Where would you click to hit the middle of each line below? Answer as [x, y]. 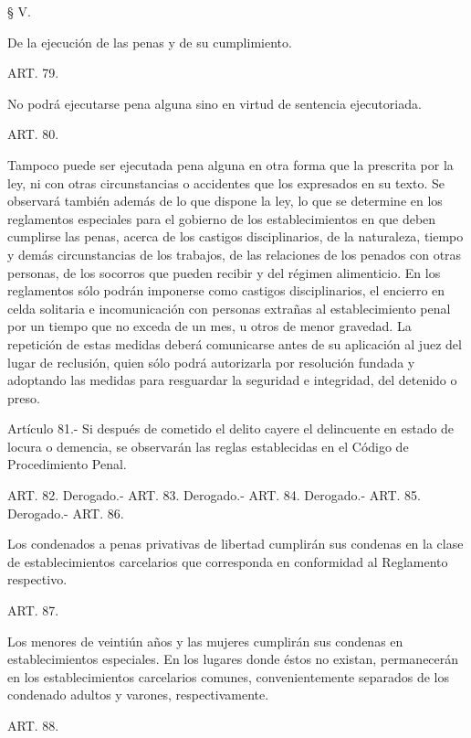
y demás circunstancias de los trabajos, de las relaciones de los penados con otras [235, 254]
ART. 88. [33, 725]
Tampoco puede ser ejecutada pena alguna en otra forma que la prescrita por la [230, 164]
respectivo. [37, 579]
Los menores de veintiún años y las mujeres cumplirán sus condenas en [205, 641]
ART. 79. [33, 73]
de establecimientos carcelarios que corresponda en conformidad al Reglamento [228, 561]
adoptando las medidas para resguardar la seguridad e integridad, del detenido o [232, 380]
